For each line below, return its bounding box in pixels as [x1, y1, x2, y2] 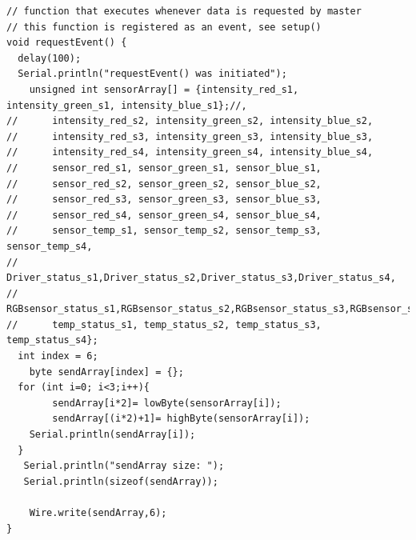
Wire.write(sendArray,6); [29, 507, 167, 518]
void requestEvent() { [6, 37, 127, 49]
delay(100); [18, 52, 82, 64]
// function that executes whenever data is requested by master [6, 6, 362, 17]
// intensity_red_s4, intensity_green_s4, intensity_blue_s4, [6, 146, 374, 158]
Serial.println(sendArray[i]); [29, 429, 196, 441]
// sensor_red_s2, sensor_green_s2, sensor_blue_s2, [6, 178, 322, 190]
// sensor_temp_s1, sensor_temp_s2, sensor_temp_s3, [6, 225, 322, 237]
